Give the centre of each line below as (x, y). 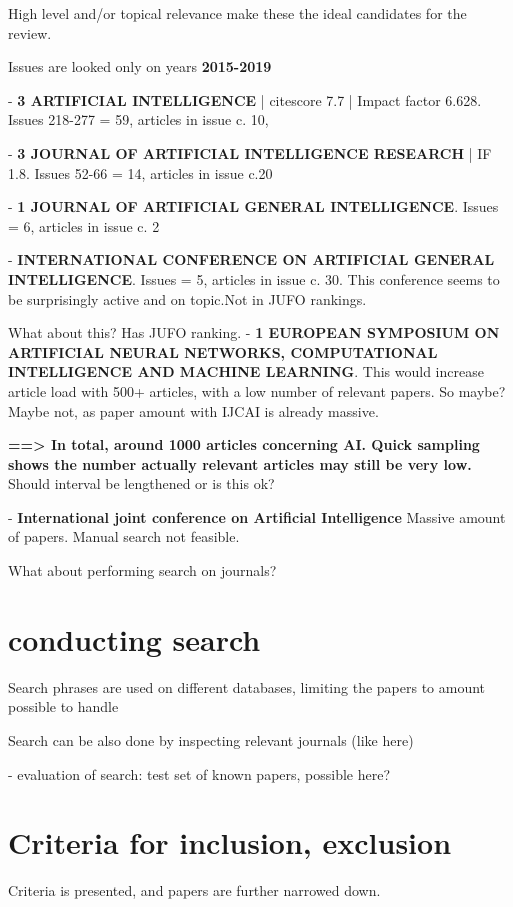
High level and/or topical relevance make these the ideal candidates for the (237, 13)
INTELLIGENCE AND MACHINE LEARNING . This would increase (246, 371)
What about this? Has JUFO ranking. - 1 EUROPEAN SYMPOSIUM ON (254, 332)
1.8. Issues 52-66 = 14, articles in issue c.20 (140, 172)
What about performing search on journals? (142, 570)
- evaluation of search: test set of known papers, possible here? (199, 773)
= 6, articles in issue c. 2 (84, 225)
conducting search (134, 638)
